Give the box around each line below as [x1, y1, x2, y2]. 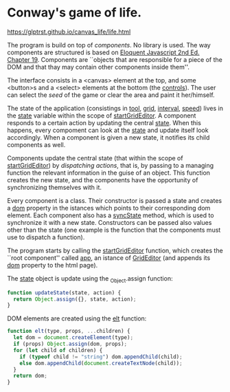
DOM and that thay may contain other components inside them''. [7, 63, 190, 71]
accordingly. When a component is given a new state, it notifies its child [7, 133, 210, 142]
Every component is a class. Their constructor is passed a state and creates [7, 196, 222, 204]
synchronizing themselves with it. [7, 183, 102, 191]
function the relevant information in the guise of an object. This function [7, 168, 211, 177]
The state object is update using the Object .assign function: [7, 274, 173, 284]
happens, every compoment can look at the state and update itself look [7, 126, 209, 134]
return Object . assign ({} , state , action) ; [13, 296, 137, 303]
